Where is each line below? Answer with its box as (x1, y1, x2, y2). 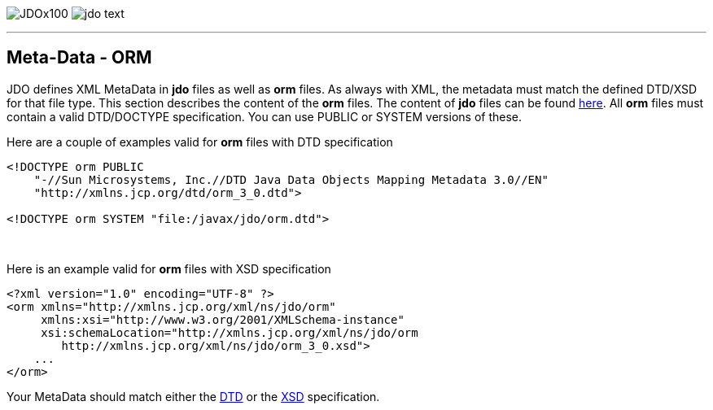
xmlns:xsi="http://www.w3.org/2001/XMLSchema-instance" (41, 312, 405, 326)
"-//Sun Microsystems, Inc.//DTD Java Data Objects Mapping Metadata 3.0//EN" (33, 172, 549, 186)
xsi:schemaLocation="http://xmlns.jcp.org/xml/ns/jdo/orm (41, 325, 418, 339)
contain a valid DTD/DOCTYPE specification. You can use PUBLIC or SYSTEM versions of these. (7, 109, 523, 124)
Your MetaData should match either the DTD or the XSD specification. (7, 389, 380, 403)
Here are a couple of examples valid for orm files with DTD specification (7, 134, 393, 149)
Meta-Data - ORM (7, 47, 152, 68)
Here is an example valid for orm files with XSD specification (7, 261, 331, 276)
